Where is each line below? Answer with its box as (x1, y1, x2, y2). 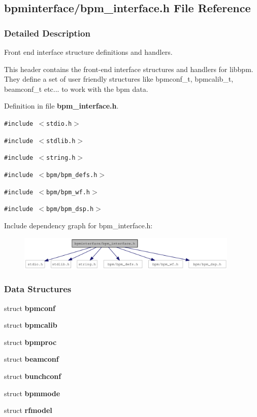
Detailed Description (4, 26, 90, 39)
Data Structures (4, 283, 72, 295)
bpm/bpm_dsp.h (46, 205, 94, 213)
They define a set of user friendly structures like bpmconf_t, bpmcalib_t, (4, 74, 234, 84)
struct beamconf (4, 354, 59, 364)
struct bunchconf (4, 370, 61, 381)
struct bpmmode (4, 388, 60, 398)
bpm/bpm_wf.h (46, 188, 90, 196)
